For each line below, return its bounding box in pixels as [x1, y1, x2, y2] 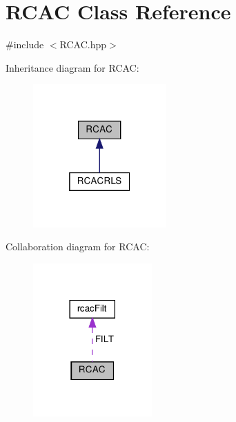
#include [6, 37, 44, 52]
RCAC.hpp [59, 37, 107, 52]
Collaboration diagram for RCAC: [6, 239, 150, 254]
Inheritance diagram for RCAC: [6, 60, 139, 74]
